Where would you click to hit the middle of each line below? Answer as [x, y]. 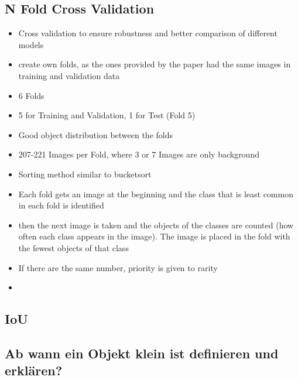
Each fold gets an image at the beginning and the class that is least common [156, 194]
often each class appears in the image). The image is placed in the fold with [154, 236]
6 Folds [31, 95]
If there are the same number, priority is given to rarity [118, 267]
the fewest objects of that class [73, 247]
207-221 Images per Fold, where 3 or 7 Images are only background [139, 154]
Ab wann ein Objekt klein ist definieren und [142, 353]
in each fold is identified [61, 205]
